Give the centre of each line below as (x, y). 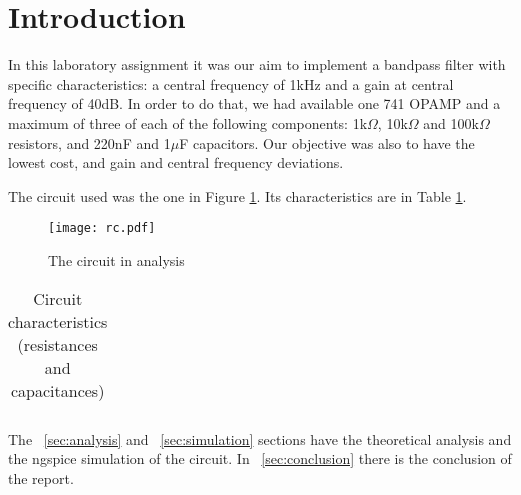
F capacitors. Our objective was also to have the (327, 142)
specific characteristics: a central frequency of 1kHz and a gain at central (231, 83)
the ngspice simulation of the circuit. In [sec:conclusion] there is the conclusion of (260, 458)
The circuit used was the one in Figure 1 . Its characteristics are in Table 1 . (237, 195)
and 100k (451, 122)
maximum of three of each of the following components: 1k (188, 122)
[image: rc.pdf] (102, 228)
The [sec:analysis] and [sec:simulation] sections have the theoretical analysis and (260, 438)
